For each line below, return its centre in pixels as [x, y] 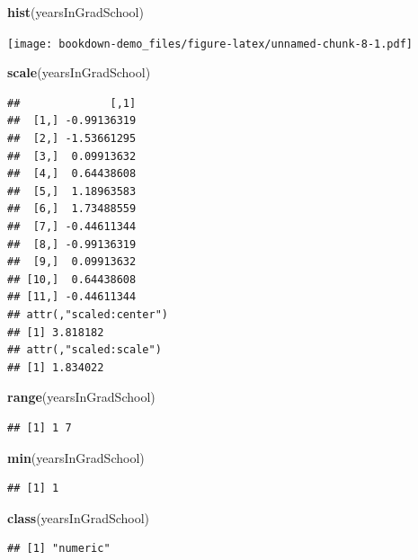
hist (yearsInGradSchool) [76, 12]
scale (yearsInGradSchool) [79, 72]
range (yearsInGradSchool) [81, 397]
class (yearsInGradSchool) [79, 517]
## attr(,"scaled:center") [88, 314]
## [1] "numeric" [59, 549]
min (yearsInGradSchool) [76, 457]
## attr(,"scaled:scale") [84, 350]
